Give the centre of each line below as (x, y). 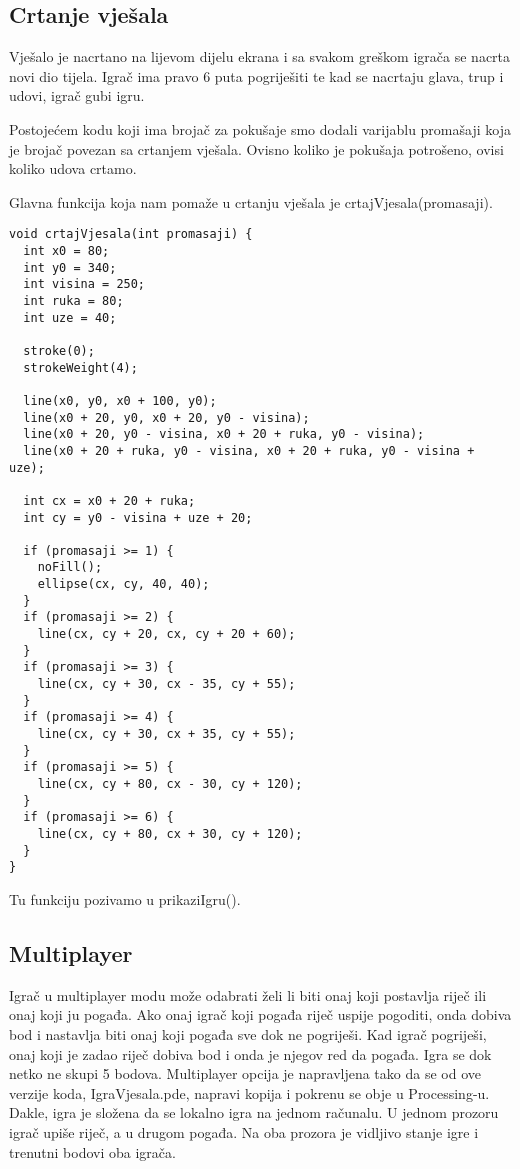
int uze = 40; (70, 317)
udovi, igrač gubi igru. (77, 95)
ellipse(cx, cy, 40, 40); (123, 584)
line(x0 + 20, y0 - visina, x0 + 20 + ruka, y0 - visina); (224, 434)
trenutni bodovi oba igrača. (92, 1151)
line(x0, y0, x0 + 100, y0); (120, 400)
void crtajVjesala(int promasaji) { (131, 234)
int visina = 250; (84, 284)
